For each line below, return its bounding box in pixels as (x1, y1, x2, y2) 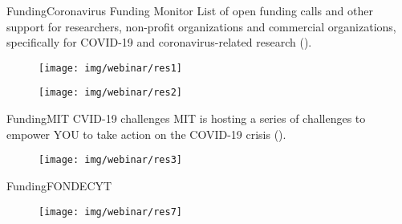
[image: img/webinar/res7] (39, 206, 182, 218)
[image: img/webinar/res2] (39, 87, 182, 99)
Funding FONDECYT (6, 177, 112, 193)
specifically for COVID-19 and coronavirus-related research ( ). (6, 34, 312, 51)
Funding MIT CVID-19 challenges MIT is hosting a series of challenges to (6, 110, 366, 127)
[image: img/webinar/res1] (39, 62, 182, 74)
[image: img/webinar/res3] (39, 154, 182, 166)
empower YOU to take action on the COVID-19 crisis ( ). (6, 125, 286, 142)
